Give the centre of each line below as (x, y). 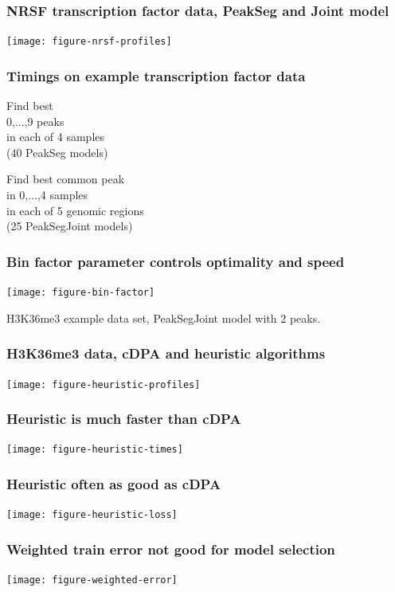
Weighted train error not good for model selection (171, 549)
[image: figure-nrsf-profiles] (89, 42)
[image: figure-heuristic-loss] (92, 515)
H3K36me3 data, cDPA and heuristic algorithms (166, 353)
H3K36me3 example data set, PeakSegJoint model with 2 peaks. (164, 318)
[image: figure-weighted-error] (92, 580)
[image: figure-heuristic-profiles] (104, 384)
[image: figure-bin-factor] (81, 293)
